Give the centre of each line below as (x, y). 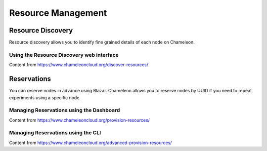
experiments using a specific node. (45, 97)
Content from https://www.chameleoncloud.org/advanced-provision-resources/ (90, 143)
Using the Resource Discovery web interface (64, 55)
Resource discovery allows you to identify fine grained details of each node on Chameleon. (102, 42)
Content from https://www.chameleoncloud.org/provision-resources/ (80, 120)
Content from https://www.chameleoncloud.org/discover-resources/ (79, 65)
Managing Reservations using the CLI (55, 133)
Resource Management (58, 13)
